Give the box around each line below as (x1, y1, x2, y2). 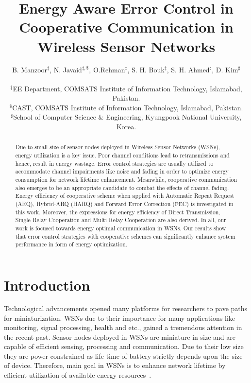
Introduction (4, 275, 90, 295)
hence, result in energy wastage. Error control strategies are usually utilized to (15, 159, 214, 167)
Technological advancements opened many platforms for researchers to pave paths (4, 303, 248, 313)
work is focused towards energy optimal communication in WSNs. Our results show (15, 224, 226, 232)
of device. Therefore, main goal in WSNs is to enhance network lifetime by (4, 360, 226, 370)
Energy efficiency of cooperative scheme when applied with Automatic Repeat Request (15, 191, 234, 200)
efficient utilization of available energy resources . (4, 370, 151, 380)
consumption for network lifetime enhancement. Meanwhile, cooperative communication (15, 175, 237, 184)
